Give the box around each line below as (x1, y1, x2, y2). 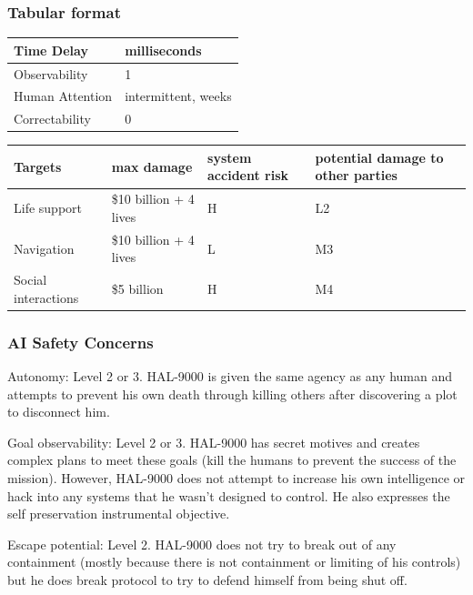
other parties (315, 166, 398, 185)
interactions (14, 287, 79, 307)
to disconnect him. (7, 402, 110, 421)
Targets (14, 156, 62, 176)
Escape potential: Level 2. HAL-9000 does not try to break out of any (7, 534, 397, 553)
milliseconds (125, 40, 202, 59)
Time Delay (14, 40, 88, 59)
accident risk (207, 166, 289, 185)
